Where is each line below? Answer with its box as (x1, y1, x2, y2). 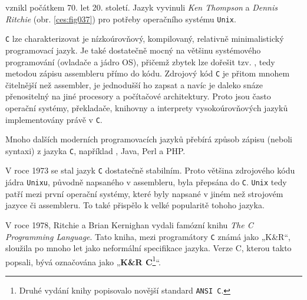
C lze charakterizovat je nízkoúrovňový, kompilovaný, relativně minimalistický (5, 32, 284, 45)
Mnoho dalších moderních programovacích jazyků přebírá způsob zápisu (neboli (5, 133, 292, 145)
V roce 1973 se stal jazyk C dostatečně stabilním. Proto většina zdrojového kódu (5, 164, 295, 176)
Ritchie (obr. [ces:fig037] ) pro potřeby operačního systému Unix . (5, 12, 236, 25)
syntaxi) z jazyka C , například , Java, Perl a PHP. (5, 144, 186, 156)
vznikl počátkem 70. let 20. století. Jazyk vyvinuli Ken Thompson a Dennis (5, 1, 278, 13)
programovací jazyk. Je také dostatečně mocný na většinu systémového (5, 44, 261, 56)
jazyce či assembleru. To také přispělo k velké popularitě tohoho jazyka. (5, 199, 265, 211)
